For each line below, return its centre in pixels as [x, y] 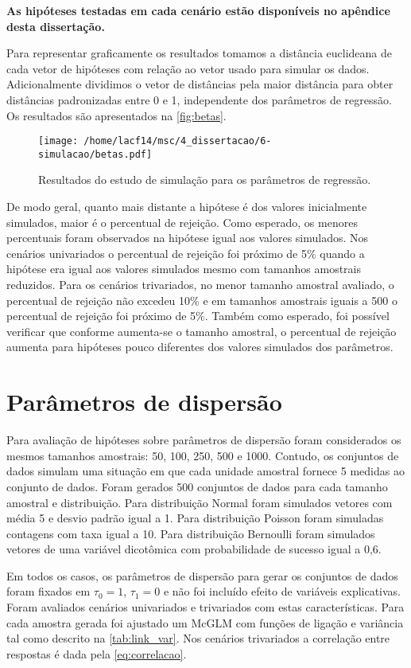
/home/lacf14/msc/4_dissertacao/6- [178, 141]
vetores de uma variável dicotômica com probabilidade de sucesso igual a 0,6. [194, 549]
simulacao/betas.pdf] [95, 154]
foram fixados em [48, 591]
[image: [58, 141]
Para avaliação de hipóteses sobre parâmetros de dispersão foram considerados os [204, 440]
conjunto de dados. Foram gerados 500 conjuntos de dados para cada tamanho [197, 486]
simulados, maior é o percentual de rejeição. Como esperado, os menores [182, 222]
